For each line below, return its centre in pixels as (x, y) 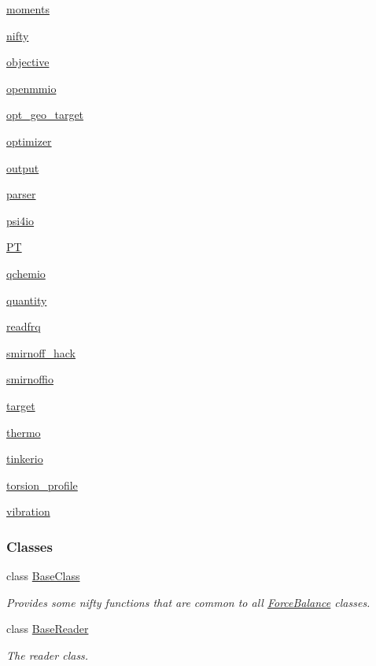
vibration (28, 511)
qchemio (26, 273)
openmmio (31, 88)
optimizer (29, 141)
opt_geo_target (45, 115)
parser (21, 194)
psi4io (20, 220)
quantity (27, 300)
